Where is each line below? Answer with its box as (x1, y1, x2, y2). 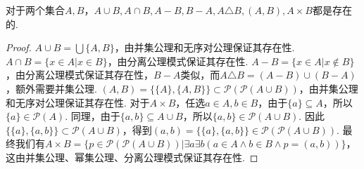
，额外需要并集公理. (6, 81, 97, 95)
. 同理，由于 (65, 109, 120, 123)
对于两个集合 (6, 3, 65, 17)
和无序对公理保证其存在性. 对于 (6, 95, 150, 109)
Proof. (6, 40, 32, 55)
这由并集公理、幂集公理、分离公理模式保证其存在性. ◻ (6, 149, 258, 164)
